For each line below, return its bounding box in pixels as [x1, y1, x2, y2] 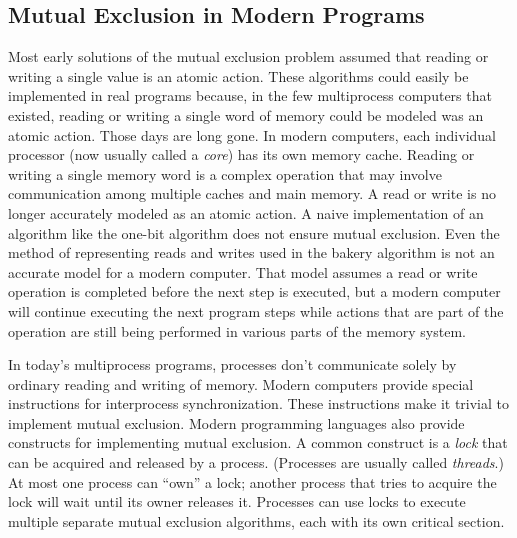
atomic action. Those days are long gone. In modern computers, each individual [8, 124, 497, 145]
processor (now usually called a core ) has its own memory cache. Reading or [8, 144, 475, 165]
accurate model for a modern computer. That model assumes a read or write [8, 261, 478, 282]
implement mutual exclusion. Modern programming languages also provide [8, 412, 465, 433]
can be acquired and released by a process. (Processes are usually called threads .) [8, 452, 504, 473]
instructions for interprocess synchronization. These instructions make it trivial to [8, 393, 510, 414]
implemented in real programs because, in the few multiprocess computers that [8, 85, 492, 106]
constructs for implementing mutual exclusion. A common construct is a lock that [8, 432, 508, 453]
